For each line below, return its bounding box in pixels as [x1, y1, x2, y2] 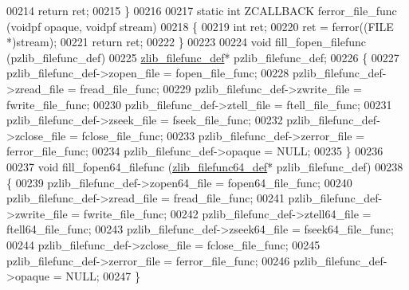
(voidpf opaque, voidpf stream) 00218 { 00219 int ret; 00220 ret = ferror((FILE [6, 18, 394, 34]
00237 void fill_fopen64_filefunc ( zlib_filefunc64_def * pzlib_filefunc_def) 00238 [6, 158, 403, 174]
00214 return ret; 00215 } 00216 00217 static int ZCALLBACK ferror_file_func [6, 2, 397, 18]
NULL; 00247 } [65, 268, 140, 284]
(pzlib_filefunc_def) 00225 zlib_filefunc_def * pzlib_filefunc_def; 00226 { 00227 [6, 49, 399, 65]
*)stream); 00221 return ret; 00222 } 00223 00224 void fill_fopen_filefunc [6, 33, 367, 50]
